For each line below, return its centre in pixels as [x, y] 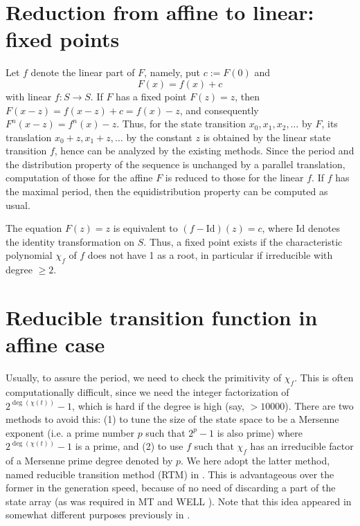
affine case [55, 344]
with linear [29, 96]
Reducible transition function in [162, 317]
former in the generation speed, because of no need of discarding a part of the [171, 488]
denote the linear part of [83, 72]
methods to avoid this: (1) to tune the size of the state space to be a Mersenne [172, 419]
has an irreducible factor [302, 446]
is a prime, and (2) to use [129, 446]
